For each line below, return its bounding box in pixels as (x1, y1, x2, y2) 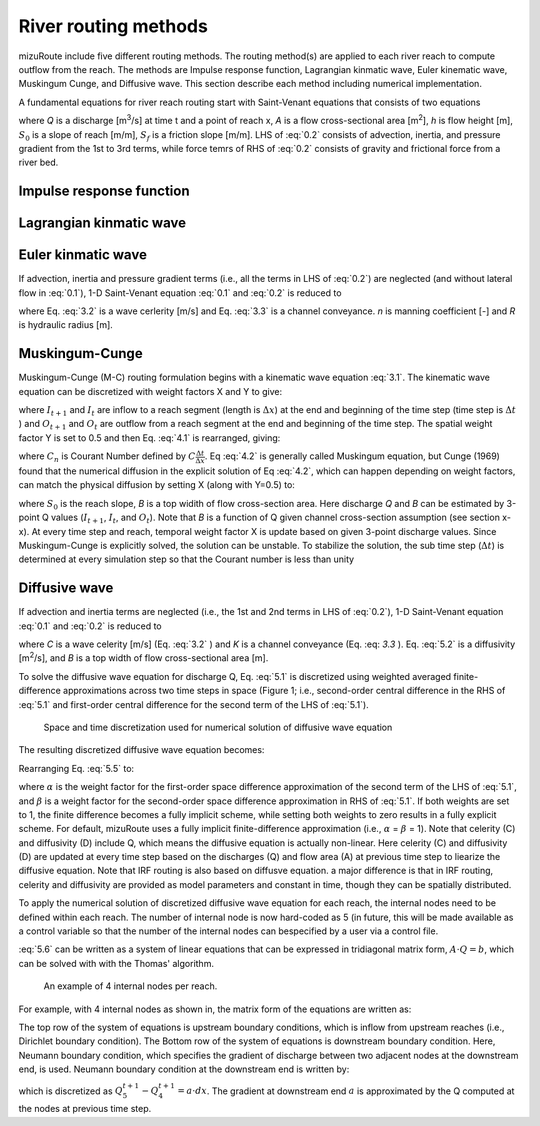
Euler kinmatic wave (18, 246, 147, 264)
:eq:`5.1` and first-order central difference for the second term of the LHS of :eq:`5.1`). (18, 698, 369, 710)
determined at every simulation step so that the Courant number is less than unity (18, 553, 355, 565)
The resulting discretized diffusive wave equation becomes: (18, 744, 265, 756)
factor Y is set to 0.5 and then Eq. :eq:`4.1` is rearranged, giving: (18, 431, 281, 444)
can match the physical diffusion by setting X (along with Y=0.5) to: (18, 479, 295, 491)
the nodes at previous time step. (18, 1103, 152, 1115)
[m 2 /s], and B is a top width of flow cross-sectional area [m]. (18, 650, 269, 664)
